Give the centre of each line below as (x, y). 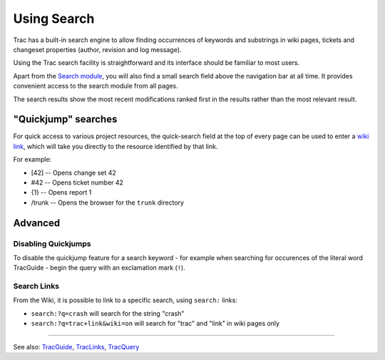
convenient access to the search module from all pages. (96, 86)
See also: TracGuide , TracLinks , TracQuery (76, 346)
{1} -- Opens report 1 (61, 192)
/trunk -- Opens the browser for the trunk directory (108, 202)
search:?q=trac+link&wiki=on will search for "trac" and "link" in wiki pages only (155, 324)
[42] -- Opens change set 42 (74, 173)
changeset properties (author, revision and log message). (97, 49)
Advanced (37, 223)
